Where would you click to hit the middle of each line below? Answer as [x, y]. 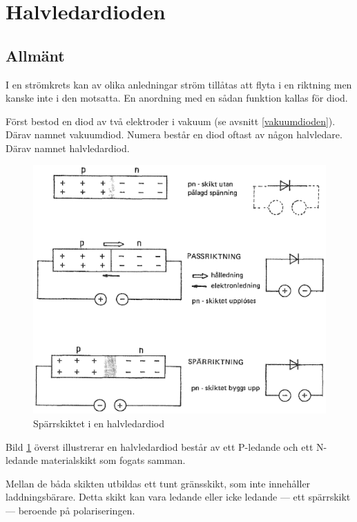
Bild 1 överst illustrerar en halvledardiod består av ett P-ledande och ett [160, 446]
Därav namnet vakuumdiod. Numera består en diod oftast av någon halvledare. [174, 134]
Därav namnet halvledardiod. [68, 148]
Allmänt [35, 55]
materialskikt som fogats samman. [113, 460]
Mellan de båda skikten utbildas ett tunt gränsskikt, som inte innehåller [158, 483]
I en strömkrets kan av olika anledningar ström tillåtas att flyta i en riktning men [179, 84]
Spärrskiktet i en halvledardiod [99, 423]
